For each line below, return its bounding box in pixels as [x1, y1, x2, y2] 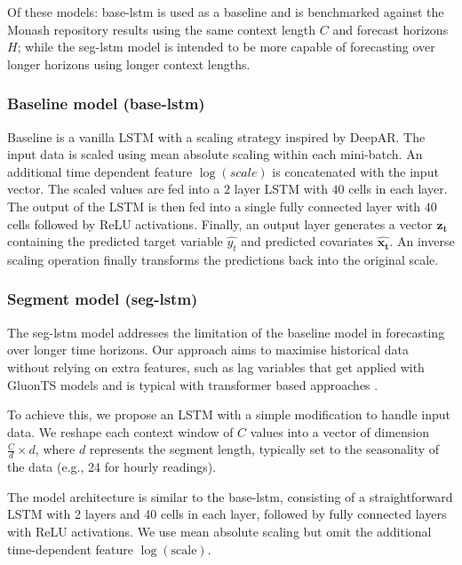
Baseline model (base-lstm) [7, 92, 205, 115]
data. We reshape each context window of [7, 422, 234, 441]
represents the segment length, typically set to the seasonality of [89, 440, 440, 458]
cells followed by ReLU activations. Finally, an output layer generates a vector [7, 214, 433, 233]
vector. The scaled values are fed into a [7, 179, 220, 198]
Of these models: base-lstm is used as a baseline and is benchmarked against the [7, 3, 444, 20]
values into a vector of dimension [250, 422, 430, 441]
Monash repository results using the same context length [7, 20, 316, 38]
